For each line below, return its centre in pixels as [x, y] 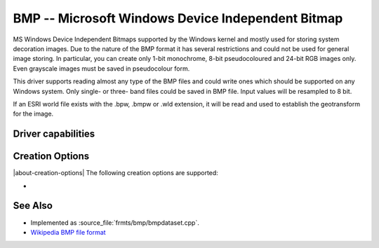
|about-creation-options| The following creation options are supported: [116, 173]
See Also [33, 206]
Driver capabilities [54, 134]
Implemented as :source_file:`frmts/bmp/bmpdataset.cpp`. [115, 222]
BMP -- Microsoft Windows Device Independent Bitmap [178, 18]
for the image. [33, 114]
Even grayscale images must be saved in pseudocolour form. [101, 68]
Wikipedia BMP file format [68, 232]
